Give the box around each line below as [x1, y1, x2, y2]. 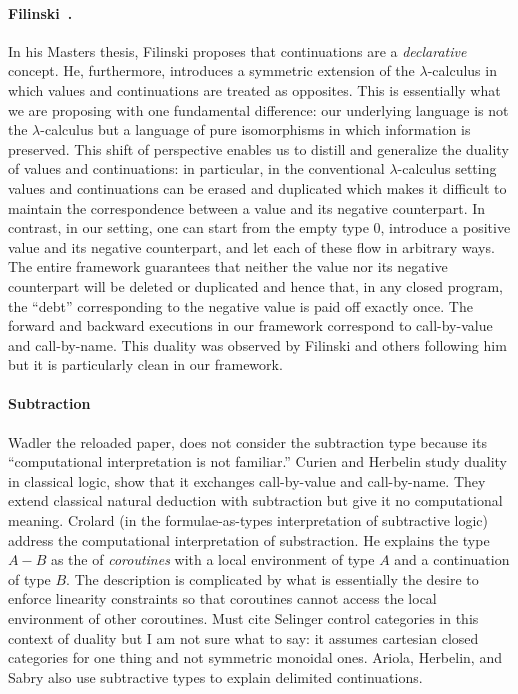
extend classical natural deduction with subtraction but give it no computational [8, 490, 503, 511]
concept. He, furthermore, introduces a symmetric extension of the [8, 60, 415, 81]
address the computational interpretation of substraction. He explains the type [8, 529, 490, 550]
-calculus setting [397, 158, 497, 179]
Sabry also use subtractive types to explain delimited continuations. [8, 666, 423, 687]
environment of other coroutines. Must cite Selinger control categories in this [8, 608, 479, 629]
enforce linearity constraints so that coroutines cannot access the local [8, 588, 437, 609]
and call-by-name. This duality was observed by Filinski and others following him [8, 334, 507, 355]
